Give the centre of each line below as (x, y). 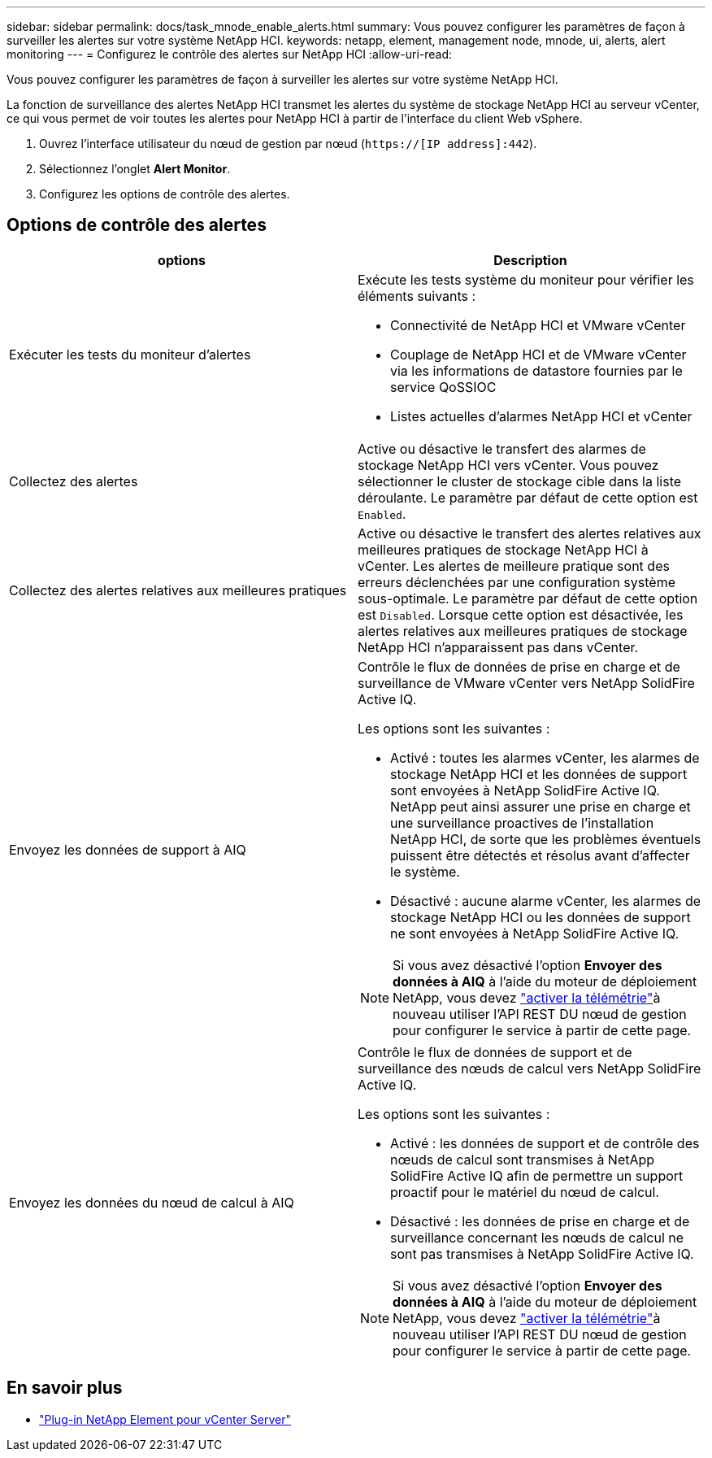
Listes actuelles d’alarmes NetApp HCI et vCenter (541, 416)
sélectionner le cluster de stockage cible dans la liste (520, 481)
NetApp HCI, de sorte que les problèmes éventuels (546, 839)
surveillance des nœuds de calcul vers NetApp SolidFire (530, 1068)
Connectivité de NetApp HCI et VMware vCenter (538, 325)
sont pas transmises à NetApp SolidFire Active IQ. (542, 1253)
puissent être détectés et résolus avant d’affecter (540, 855)
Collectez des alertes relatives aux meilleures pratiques (178, 590)
